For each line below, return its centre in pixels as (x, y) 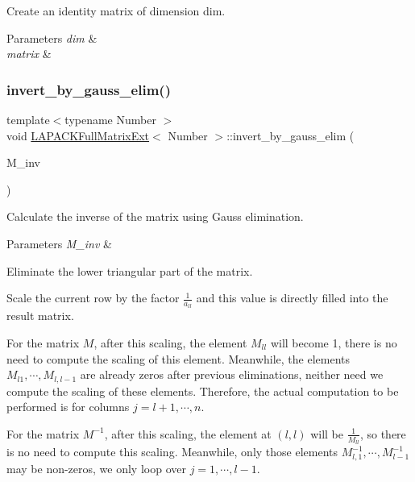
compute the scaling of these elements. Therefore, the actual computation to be (203, 391)
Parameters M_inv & (59, 243)
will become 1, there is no (334, 342)
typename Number (110, 119)
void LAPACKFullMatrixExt (78, 135)
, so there (383, 433)
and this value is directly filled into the (292, 298)
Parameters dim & (52, 37)
